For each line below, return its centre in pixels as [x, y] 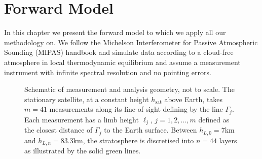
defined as [214, 119]
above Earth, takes [194, 99]
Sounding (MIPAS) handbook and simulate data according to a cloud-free [119, 52]
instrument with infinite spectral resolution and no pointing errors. [108, 72]
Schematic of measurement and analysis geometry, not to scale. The [129, 89]
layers [228, 140]
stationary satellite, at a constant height [87, 99]
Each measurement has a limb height [82, 119]
